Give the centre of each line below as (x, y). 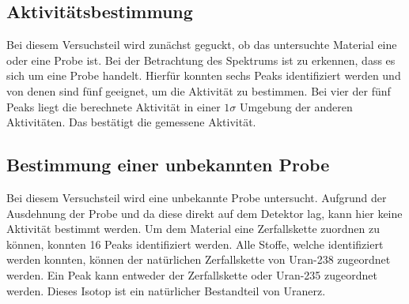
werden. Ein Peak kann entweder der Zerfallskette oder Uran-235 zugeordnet (192, 274)
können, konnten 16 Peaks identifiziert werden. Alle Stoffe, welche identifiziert (195, 244)
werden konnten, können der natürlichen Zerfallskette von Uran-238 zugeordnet (199, 259)
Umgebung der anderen (296, 106)
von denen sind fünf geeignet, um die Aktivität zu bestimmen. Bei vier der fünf (199, 90)
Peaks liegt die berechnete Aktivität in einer (114, 106)
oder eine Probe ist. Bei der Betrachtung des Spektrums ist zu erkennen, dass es (201, 60)
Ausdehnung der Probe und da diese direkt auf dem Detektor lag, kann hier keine (204, 213)
